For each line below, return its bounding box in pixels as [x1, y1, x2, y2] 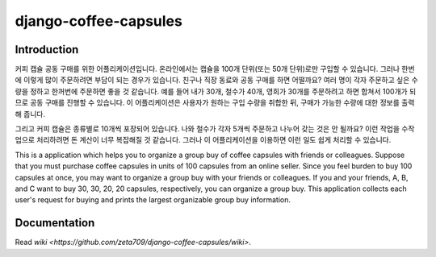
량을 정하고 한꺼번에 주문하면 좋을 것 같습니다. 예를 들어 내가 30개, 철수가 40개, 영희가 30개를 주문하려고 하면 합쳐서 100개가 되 [15, 86, 417, 96]
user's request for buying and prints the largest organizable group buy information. [15, 195, 291, 205]
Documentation [15, 216, 95, 230]
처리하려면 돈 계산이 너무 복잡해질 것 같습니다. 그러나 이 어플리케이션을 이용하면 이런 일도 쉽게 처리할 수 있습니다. [36, 135, 392, 145]
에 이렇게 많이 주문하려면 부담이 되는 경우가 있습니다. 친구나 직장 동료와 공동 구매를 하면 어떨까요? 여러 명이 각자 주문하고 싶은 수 [15, 75, 419, 85]
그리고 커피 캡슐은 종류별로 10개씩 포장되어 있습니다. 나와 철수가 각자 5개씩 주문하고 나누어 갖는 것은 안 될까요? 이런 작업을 [15, 124, 400, 134]
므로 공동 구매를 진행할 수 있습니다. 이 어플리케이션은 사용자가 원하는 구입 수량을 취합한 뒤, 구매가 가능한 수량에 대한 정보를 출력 [15, 97, 415, 108]
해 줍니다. [15, 109, 46, 118]
